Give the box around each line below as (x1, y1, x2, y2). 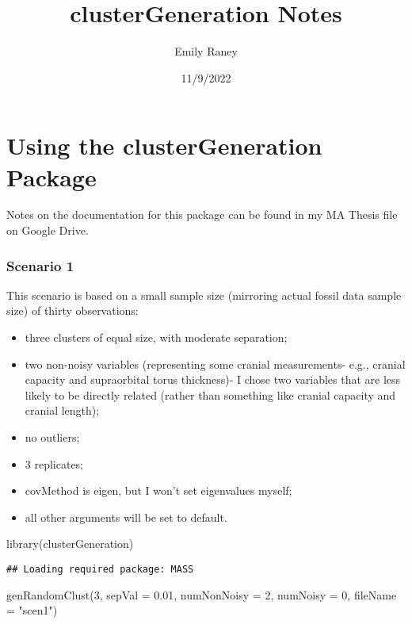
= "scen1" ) (6, 602, 58, 618)
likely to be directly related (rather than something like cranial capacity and (25, 386, 396, 403)
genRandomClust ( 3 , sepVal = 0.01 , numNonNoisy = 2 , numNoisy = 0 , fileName (6, 586, 397, 603)
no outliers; (25, 429, 80, 445)
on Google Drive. (6, 222, 89, 239)
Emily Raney (174, 43, 238, 59)
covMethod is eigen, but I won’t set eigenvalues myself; (25, 482, 292, 499)
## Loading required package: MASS (6, 563, 194, 575)
